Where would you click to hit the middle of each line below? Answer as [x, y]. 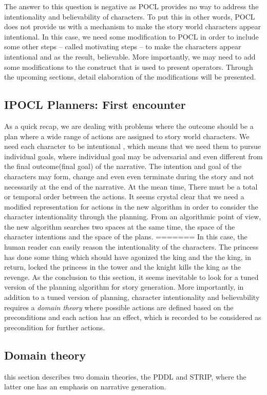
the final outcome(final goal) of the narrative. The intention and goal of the [123, 166]
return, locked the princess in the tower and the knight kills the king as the [122, 267]
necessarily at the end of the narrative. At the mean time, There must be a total [131, 186]
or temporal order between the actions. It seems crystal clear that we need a [124, 196]
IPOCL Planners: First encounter [95, 105]
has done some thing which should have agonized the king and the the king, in [128, 257]
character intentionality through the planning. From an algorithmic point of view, [133, 217]
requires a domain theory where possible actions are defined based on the [119, 307]
